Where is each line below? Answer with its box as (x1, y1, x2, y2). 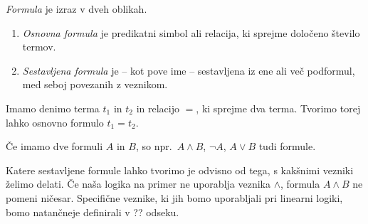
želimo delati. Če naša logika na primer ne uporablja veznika (6, 176, 270, 191)
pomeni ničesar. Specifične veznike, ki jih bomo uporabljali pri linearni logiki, (6, 190, 343, 205)
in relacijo (136, 100, 180, 115)
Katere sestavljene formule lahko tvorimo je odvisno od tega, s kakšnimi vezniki (6, 162, 354, 177)
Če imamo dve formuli (6, 139, 103, 154)
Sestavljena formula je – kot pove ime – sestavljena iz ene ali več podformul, (22, 63, 355, 78)
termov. (22, 39, 56, 54)
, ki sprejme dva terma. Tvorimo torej (196, 100, 361, 115)
